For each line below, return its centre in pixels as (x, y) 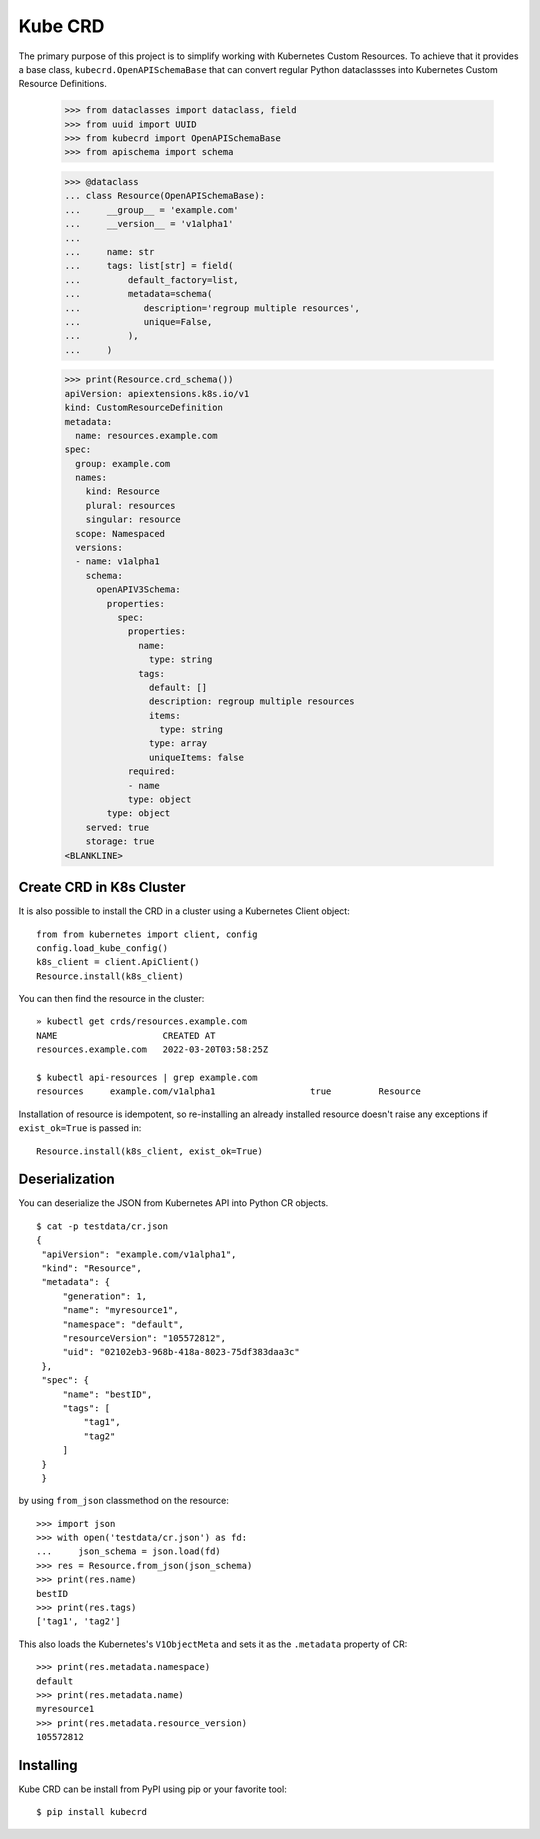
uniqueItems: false (196, 757)
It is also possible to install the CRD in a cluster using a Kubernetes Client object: (184, 911)
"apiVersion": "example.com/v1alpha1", (139, 1254)
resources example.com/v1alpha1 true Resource (229, 1091)
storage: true (120, 841)
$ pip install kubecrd (92, 1812)
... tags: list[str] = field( (149, 266)
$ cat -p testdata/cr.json (102, 1226)
